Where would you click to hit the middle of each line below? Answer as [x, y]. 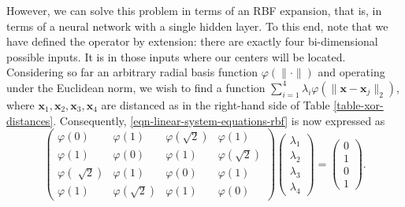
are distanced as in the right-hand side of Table [216, 104]
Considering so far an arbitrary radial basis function [132, 72]
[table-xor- [359, 104]
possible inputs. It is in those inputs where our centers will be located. [176, 56]
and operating [351, 72]
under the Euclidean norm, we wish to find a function [136, 87]
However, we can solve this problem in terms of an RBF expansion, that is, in [194, 10]
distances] [30, 120]
